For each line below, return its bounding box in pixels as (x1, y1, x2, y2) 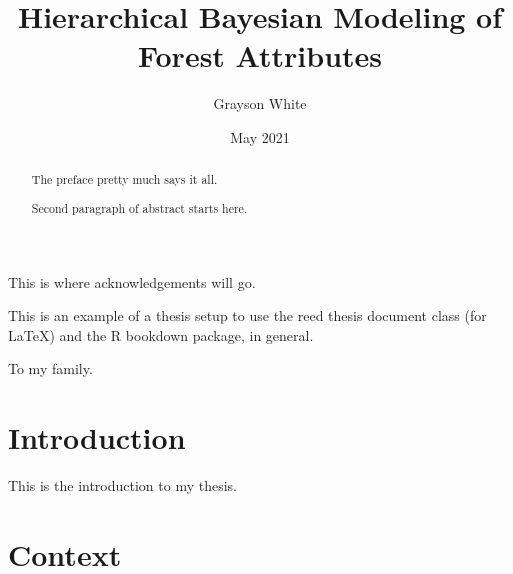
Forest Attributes (137, 35, 383, 76)
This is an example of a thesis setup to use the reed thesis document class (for (8, 305, 487, 326)
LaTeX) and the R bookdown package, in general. (8, 324, 314, 345)
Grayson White (213, 93, 307, 114)
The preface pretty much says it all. (31, 171, 218, 188)
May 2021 (230, 126, 290, 147)
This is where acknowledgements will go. (8, 271, 256, 292)
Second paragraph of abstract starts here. (31, 199, 248, 216)
